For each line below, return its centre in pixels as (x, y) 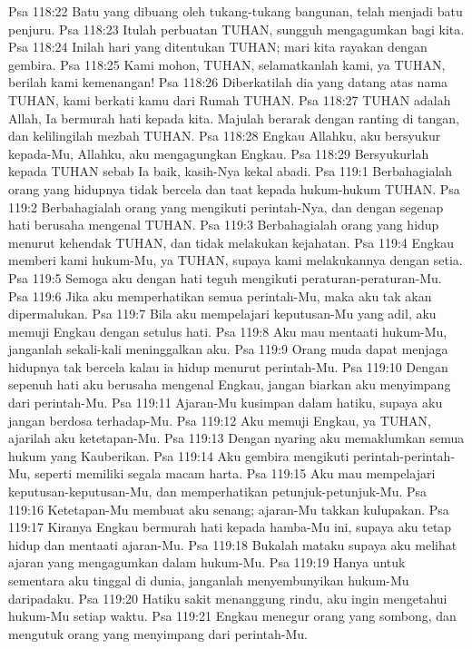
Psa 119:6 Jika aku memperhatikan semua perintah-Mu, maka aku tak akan (220, 295)
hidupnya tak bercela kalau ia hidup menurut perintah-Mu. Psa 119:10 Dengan (228, 366)
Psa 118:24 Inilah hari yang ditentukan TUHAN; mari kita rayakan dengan (218, 47)
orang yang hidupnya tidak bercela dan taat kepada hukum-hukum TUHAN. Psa (234, 188)
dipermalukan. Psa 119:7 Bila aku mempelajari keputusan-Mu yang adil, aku (222, 314)
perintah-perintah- (404, 455)
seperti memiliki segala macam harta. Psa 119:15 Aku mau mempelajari (235, 473)
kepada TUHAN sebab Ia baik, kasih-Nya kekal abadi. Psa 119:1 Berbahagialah (231, 171)
